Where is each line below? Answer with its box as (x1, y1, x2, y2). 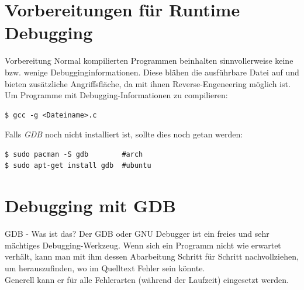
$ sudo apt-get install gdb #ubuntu (5, 161, 151, 170)
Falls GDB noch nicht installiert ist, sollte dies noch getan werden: (5, 128, 243, 140)
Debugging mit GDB (5, 194, 176, 217)
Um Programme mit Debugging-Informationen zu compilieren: (5, 89, 228, 101)
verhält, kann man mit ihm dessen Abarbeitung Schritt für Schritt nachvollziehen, (5, 250, 299, 263)
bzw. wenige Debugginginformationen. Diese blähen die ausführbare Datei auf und (5, 65, 299, 78)
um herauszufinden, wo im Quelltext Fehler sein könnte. (5, 261, 205, 274)
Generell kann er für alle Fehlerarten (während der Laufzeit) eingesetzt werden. (5, 273, 289, 285)
